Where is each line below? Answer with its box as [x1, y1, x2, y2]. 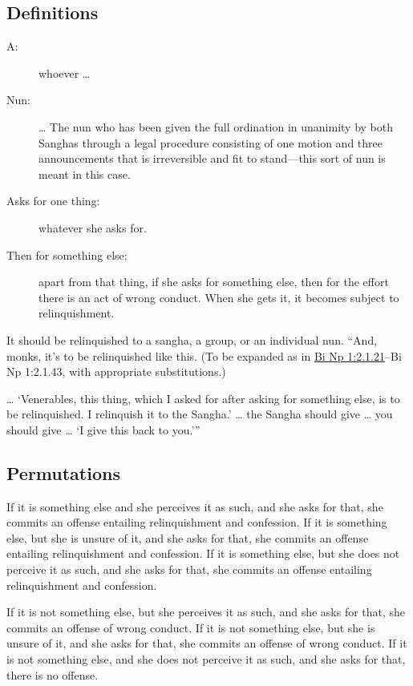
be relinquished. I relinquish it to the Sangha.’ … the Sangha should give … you [6, 406, 393, 422]
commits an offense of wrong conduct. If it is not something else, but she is [6, 619, 375, 636]
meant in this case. [38, 165, 131, 182]
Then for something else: [6, 246, 128, 263]
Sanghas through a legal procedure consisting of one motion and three [38, 134, 383, 151]
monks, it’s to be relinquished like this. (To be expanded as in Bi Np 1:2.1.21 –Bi [6, 347, 402, 364]
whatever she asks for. [38, 219, 147, 236]
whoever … [38, 64, 91, 81]
